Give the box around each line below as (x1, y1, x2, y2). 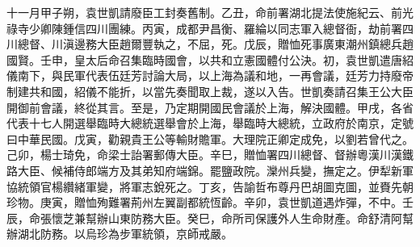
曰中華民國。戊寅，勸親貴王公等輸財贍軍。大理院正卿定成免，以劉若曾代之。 (6, 130, 414, 147)
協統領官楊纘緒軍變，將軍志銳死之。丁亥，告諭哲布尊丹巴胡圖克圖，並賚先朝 (6, 178, 414, 195)
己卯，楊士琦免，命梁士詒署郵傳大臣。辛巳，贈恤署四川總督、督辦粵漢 (6, 146, 380, 163)
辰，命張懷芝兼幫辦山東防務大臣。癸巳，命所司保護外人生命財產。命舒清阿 (6, 209, 402, 226)
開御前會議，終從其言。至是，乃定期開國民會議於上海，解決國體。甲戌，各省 (6, 98, 414, 115)
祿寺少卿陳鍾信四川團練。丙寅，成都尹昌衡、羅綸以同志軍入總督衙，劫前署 (6, 19, 402, 36)
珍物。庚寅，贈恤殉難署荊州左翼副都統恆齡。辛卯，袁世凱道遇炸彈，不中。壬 (6, 194, 414, 211)
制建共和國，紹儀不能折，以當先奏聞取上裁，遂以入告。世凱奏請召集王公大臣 (6, 82, 414, 99)
